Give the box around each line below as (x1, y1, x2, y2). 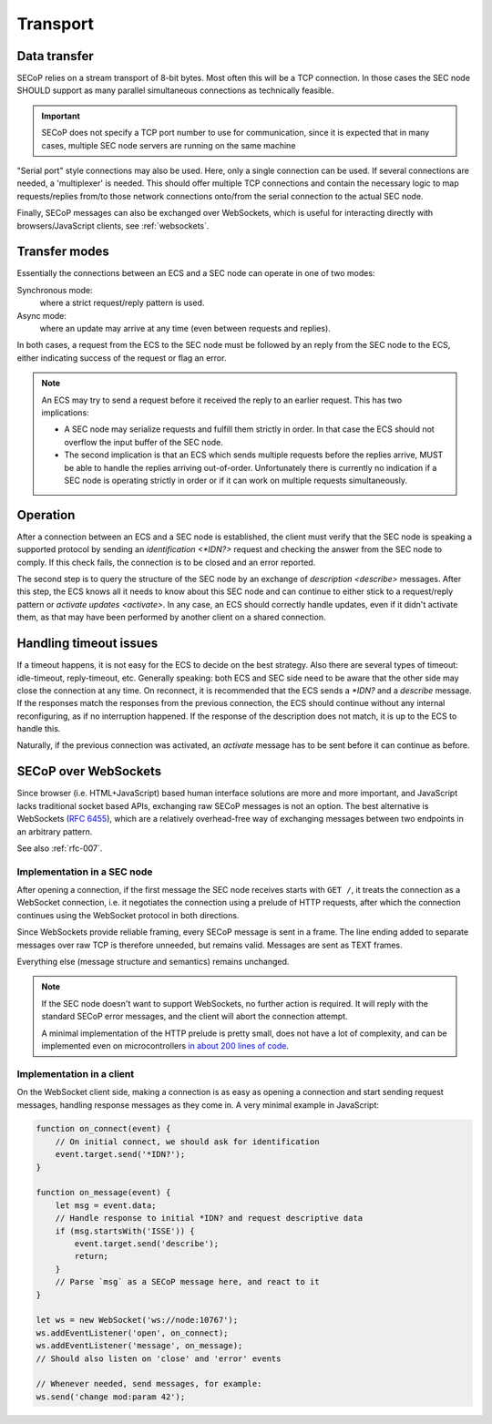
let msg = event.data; (55, 1200, 157, 1211)
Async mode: (16, 310, 67, 321)
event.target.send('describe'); (74, 1239, 219, 1248)
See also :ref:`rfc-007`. (16, 843, 103, 854)
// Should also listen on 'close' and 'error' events (36, 1353, 282, 1364)
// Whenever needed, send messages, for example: (36, 1378, 262, 1389)
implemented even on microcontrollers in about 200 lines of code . (41, 1040, 289, 1051)
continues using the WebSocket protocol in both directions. (16, 909, 240, 920)
